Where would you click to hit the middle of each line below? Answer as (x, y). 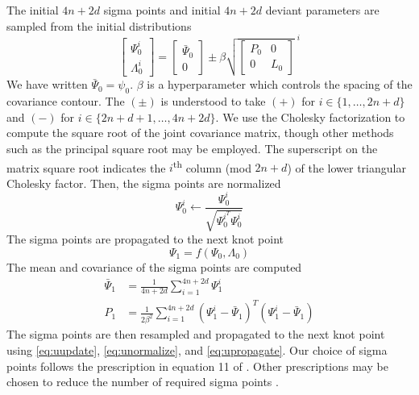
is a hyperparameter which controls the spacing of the (280, 84)
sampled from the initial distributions (99, 25)
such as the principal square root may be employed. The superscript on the (192, 148)
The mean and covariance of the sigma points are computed (154, 266)
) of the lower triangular (346, 167)
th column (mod (212, 166)
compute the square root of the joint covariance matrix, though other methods (200, 133)
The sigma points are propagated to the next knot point (145, 239)
